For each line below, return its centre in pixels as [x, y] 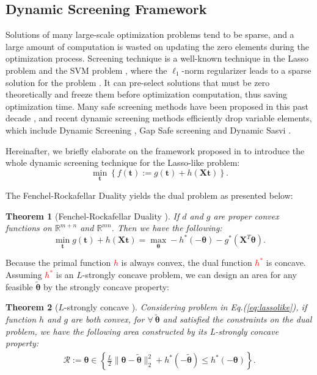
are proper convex [246, 216]
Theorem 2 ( [32, 307]
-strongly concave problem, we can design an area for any [189, 275]
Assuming [24, 275]
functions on [29, 228]
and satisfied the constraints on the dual [237, 319]
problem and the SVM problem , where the [86, 70]
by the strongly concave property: [107, 286]
